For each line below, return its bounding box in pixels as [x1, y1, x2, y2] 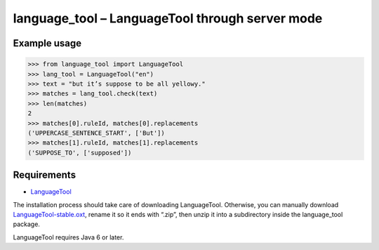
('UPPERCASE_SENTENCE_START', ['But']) [27, 129, 165, 137]
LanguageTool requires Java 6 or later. [13, 232, 124, 242]
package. [13, 220, 40, 228]
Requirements [13, 169, 77, 181]
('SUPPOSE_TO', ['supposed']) [27, 148, 132, 157]
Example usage [13, 37, 82, 49]
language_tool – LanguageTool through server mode [13, 11, 323, 26]
